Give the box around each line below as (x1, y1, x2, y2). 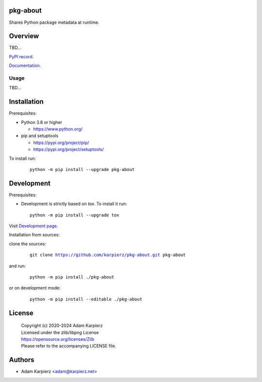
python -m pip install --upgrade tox (30, 212, 120, 218)
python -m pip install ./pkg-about (30, 275, 115, 280)
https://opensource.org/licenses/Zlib (21, 336, 95, 342)
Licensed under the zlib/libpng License (21, 330, 99, 335)
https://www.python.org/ (33, 126, 82, 132)
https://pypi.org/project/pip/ (33, 139, 89, 145)
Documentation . (9, 63, 41, 69)
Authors (9, 356, 34, 364)
